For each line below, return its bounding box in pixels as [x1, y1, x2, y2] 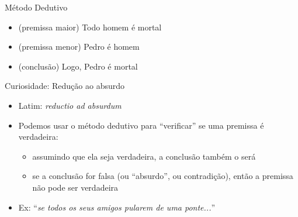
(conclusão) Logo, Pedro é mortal [18, 60, 138, 72]
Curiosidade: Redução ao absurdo [5, 80, 125, 92]
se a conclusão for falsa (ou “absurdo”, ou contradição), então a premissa [32, 170, 293, 182]
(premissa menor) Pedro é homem [18, 40, 140, 53]
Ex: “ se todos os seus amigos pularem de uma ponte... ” [18, 201, 216, 213]
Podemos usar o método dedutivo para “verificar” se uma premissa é [18, 119, 264, 131]
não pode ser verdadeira [32, 181, 119, 193]
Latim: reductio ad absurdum [18, 99, 122, 111]
